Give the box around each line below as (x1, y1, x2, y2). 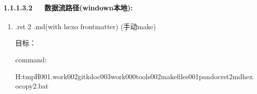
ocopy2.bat (15, 81, 49, 91)
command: (15, 54, 47, 64)
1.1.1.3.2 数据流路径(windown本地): (3, 2, 133, 12)
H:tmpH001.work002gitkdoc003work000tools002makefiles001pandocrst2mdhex (15, 71, 253, 81)
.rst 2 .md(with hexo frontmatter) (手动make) (15, 21, 156, 31)
